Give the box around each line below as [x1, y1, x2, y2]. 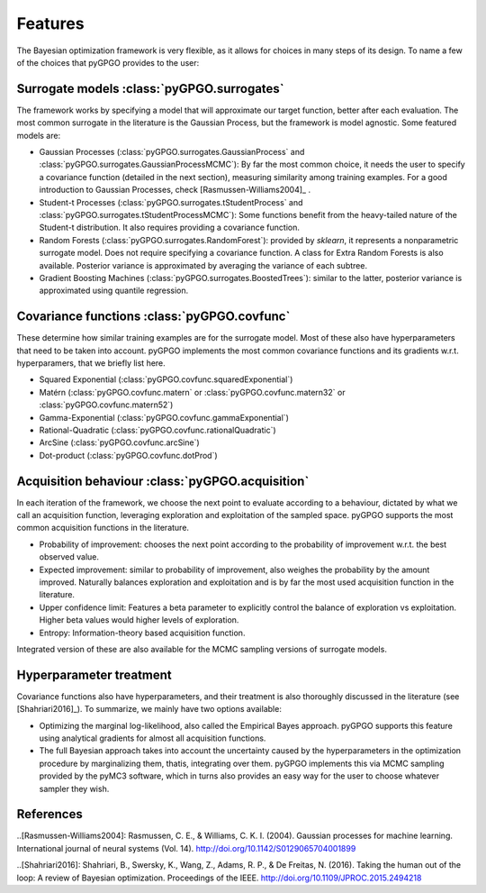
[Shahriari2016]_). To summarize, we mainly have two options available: [16, 704, 283, 715]
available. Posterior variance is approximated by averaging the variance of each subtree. [39, 260, 368, 270]
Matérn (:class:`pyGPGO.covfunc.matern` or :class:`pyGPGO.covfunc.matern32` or [39, 387, 346, 397]
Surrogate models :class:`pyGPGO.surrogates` [16, 81, 284, 96]
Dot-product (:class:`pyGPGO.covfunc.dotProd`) [39, 450, 218, 460]
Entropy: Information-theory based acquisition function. [39, 627, 246, 638]
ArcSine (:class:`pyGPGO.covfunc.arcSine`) [39, 437, 200, 448]
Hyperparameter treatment [16, 667, 173, 682]
